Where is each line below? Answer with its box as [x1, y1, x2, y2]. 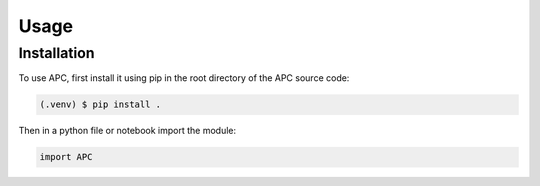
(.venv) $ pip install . [39, 99, 162, 110]
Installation [18, 44, 95, 62]
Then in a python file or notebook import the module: [18, 125, 237, 137]
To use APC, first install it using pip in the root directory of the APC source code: [18, 72, 350, 84]
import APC [39, 151, 93, 163]
